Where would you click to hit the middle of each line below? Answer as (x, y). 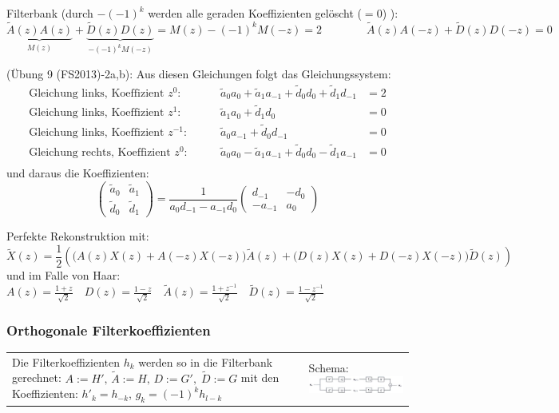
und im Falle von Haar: (63, 275)
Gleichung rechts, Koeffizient (100, 152)
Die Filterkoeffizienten (66, 361)
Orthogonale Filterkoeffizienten (109, 330)
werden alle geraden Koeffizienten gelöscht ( (255, 13)
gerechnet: (37, 377)
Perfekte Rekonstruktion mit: (78, 236)
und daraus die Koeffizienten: (78, 173)
